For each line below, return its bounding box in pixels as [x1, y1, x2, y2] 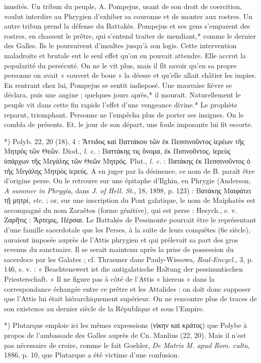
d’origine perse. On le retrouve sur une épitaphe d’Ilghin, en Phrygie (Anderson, [4, 175, 251, 186]
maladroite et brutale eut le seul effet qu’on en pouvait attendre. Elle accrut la [4, 50, 246, 60]
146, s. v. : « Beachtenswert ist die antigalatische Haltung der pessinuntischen [4, 264, 243, 274]
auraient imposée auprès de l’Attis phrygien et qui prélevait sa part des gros [4, 234, 238, 245]
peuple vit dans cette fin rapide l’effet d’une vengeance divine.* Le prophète [4, 99, 237, 109]
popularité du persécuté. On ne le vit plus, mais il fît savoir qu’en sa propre [4, 60, 237, 70]
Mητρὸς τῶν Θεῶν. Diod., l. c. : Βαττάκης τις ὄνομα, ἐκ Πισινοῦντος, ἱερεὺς [4, 146, 230, 156]
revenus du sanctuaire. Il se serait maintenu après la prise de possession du [4, 244, 234, 255]
